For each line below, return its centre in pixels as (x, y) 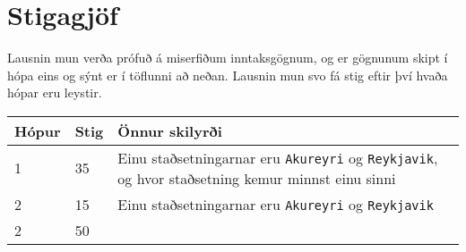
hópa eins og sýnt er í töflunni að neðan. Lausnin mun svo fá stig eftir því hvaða (228, 75)
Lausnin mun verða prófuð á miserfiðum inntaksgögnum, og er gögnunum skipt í (228, 58)
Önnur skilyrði (170, 130)
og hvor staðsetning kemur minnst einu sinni (257, 178)
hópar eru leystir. (55, 92)
